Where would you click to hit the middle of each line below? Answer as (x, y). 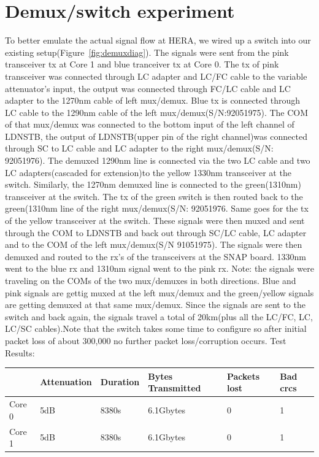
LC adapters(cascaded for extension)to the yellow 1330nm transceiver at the (148, 172)
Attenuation (66, 382)
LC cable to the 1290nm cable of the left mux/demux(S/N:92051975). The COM (157, 112)
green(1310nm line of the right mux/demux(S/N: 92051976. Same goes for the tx (157, 208)
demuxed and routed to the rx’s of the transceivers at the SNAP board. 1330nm (156, 256)
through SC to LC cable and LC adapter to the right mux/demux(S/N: (139, 148)
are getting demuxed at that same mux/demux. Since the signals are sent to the (155, 305)
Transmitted (175, 388)
